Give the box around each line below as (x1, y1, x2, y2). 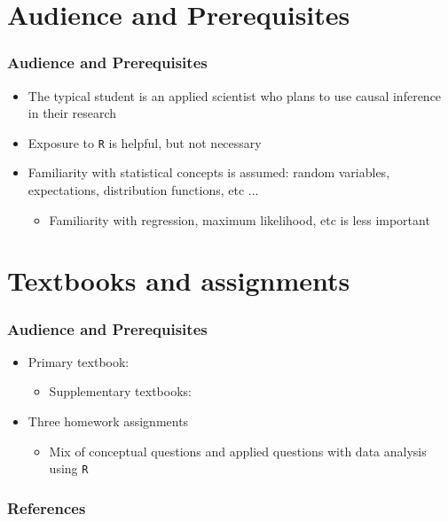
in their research (28, 104, 117, 122)
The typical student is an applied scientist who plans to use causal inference (28, 86, 442, 105)
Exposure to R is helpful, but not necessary (28, 133, 262, 152)
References (7, 496, 86, 518)
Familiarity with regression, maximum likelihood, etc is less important (49, 210, 430, 229)
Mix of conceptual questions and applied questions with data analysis (49, 441, 427, 460)
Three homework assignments (28, 412, 189, 430)
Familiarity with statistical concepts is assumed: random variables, (28, 163, 390, 182)
